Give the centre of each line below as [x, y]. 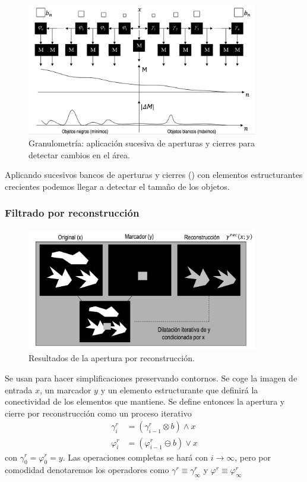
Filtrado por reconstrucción [72, 213]
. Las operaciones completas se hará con [135, 457]
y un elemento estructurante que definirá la [179, 389]
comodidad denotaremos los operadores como [87, 470]
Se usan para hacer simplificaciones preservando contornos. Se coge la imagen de [151, 378]
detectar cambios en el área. [79, 154]
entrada [19, 389]
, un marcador [66, 389]
